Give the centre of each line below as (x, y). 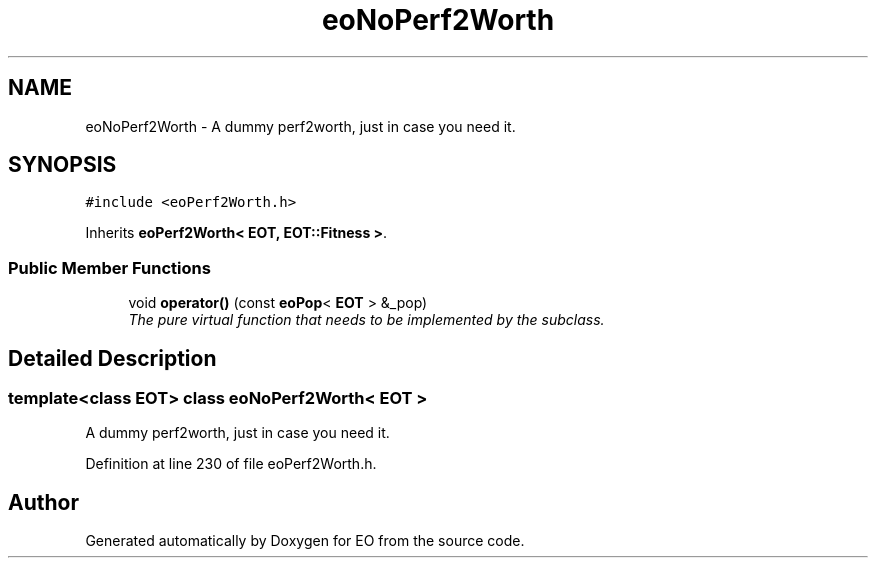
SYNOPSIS (62, 165)
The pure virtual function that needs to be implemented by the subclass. (366, 320)
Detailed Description (112, 358)
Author (43, 502)
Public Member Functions (109, 267)
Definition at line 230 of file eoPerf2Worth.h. (231, 464)
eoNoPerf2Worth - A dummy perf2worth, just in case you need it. (300, 126)
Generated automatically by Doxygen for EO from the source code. (305, 541)
